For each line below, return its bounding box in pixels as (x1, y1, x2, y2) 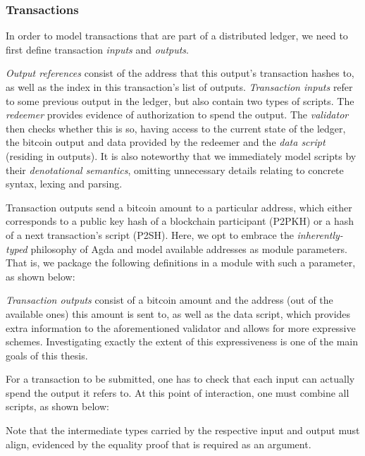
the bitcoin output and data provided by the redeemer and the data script (6, 135, 326, 149)
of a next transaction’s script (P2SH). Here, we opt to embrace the (6, 227, 294, 242)
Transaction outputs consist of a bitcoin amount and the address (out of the (6, 292, 333, 307)
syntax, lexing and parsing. (6, 176, 123, 191)
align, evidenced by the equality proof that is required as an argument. (6, 436, 311, 451)
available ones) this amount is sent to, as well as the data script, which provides (6, 306, 351, 321)
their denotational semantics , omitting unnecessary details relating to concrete (6, 162, 344, 177)
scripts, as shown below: (6, 399, 109, 414)
